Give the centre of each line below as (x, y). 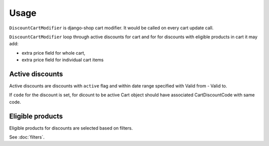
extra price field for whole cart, (54, 53)
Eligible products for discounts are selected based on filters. (71, 128)
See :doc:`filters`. (27, 137)
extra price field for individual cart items (63, 60)
